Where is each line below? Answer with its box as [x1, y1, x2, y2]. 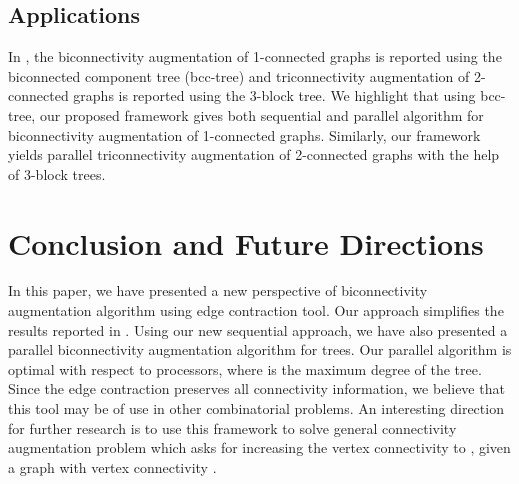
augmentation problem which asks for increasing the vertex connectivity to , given [8, 437, 511, 458]
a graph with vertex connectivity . [8, 456, 217, 477]
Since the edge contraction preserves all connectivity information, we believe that [8, 378, 505, 399]
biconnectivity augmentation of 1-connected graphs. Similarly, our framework [8, 124, 481, 145]
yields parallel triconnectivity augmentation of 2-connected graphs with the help [8, 144, 500, 165]
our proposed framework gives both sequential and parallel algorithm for [39, 104, 484, 125]
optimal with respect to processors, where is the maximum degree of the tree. [8, 358, 482, 379]
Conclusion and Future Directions [8, 222, 484, 263]
